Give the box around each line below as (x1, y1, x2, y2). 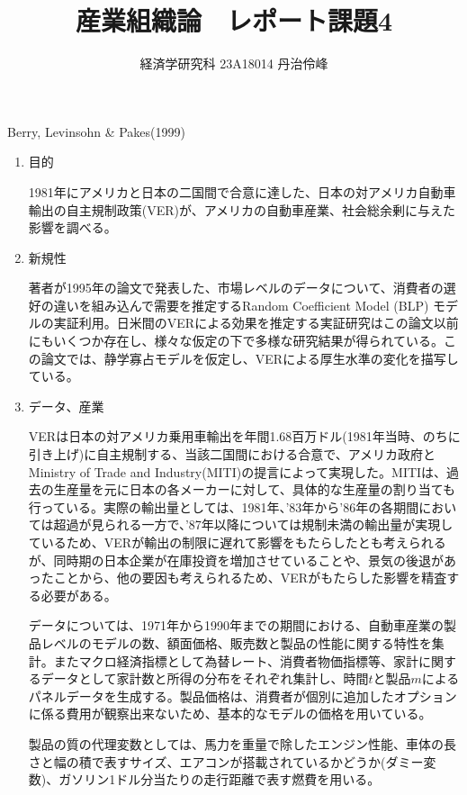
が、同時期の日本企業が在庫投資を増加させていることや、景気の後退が (28, 550, 445, 569)
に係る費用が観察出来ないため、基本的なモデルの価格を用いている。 (28, 704, 432, 723)
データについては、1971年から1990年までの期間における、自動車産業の (28, 616, 445, 635)
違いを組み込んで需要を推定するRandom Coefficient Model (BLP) (53, 295, 429, 314)
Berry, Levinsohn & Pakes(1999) (7, 122, 185, 140)
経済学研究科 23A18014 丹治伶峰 (139, 54, 328, 73)
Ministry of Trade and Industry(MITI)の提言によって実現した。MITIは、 (28, 462, 447, 481)
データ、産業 (28, 396, 104, 415)
